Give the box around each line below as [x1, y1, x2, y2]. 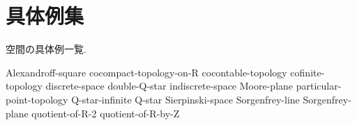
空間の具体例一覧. [6, 42, 86, 56]
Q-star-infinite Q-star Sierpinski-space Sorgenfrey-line [71, 92, 300, 106]
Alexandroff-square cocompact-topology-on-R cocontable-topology [6, 65, 287, 79]
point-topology [6, 92, 68, 106]
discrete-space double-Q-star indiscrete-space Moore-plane [45, 78, 294, 93]
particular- [296, 78, 342, 93]
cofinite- [290, 65, 325, 79]
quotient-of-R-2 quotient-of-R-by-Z [31, 106, 180, 120]
